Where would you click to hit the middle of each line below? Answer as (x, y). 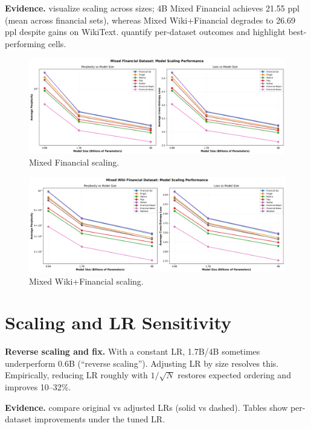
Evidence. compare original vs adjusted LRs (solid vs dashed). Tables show (146, 407)
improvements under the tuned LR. (100, 419)
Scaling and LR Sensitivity (118, 322)
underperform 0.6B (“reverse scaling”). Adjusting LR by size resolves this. (142, 363)
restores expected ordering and (234, 375)
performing (25, 43)
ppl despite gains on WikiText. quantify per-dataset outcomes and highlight (145, 32)
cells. (57, 43)
